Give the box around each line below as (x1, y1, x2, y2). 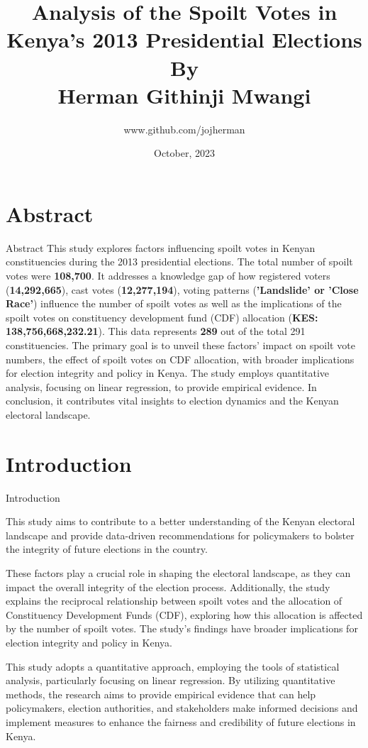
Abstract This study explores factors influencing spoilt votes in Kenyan (6, 240, 316, 255)
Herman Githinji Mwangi (57, 80, 311, 109)
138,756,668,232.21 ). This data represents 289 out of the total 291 (6, 324, 306, 339)
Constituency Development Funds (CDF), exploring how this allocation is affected (6, 607, 363, 622)
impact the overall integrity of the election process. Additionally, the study (6, 579, 330, 594)
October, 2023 (154, 145, 215, 160)
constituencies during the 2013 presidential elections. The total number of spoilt (6, 254, 353, 269)
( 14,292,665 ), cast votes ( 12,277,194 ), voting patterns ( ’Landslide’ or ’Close (6, 282, 359, 297)
